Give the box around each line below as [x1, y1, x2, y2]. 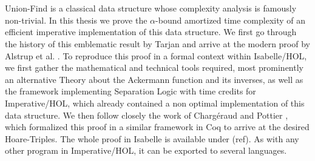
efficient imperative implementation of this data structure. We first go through [5, 25, 297, 38]
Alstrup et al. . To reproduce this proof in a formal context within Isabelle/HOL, [5, 49, 307, 62]
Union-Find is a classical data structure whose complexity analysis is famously [5, 2, 297, 15]
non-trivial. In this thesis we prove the [5, 13, 147, 26]
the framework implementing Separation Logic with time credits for [5, 85, 256, 97]
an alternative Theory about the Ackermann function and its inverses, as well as [5, 73, 303, 85]
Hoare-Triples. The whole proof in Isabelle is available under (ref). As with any [5, 132, 299, 145]
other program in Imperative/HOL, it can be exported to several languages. [5, 144, 287, 157]
